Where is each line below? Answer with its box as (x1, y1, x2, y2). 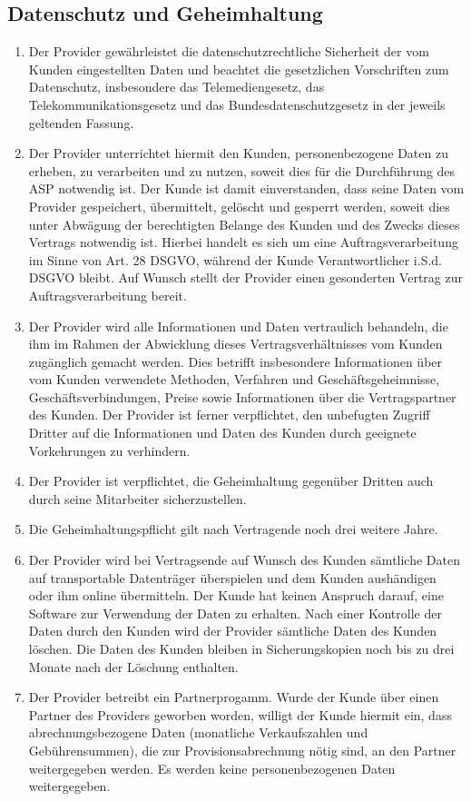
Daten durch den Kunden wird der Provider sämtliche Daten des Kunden (28, 621, 437, 640)
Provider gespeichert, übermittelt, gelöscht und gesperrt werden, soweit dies (28, 196, 450, 215)
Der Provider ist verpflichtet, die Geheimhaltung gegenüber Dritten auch (28, 471, 434, 490)
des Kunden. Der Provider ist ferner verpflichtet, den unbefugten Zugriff (28, 405, 430, 424)
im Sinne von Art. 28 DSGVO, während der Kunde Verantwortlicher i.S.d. (28, 250, 442, 269)
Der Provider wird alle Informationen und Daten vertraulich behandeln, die (28, 316, 448, 335)
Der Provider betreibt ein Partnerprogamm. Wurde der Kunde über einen (28, 687, 439, 707)
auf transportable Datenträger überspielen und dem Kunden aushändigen (28, 568, 437, 587)
